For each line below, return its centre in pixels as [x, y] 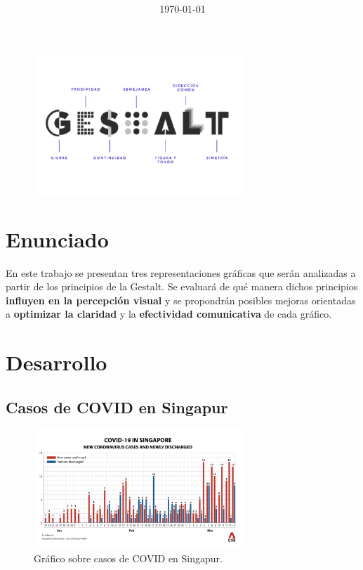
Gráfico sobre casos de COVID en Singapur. [128, 558]
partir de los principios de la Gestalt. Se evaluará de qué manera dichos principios [182, 286]
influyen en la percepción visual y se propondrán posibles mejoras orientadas [181, 300]
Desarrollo [57, 362]
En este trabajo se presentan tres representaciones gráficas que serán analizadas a [181, 272]
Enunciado [57, 239]
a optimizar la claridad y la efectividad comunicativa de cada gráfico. [169, 314]
